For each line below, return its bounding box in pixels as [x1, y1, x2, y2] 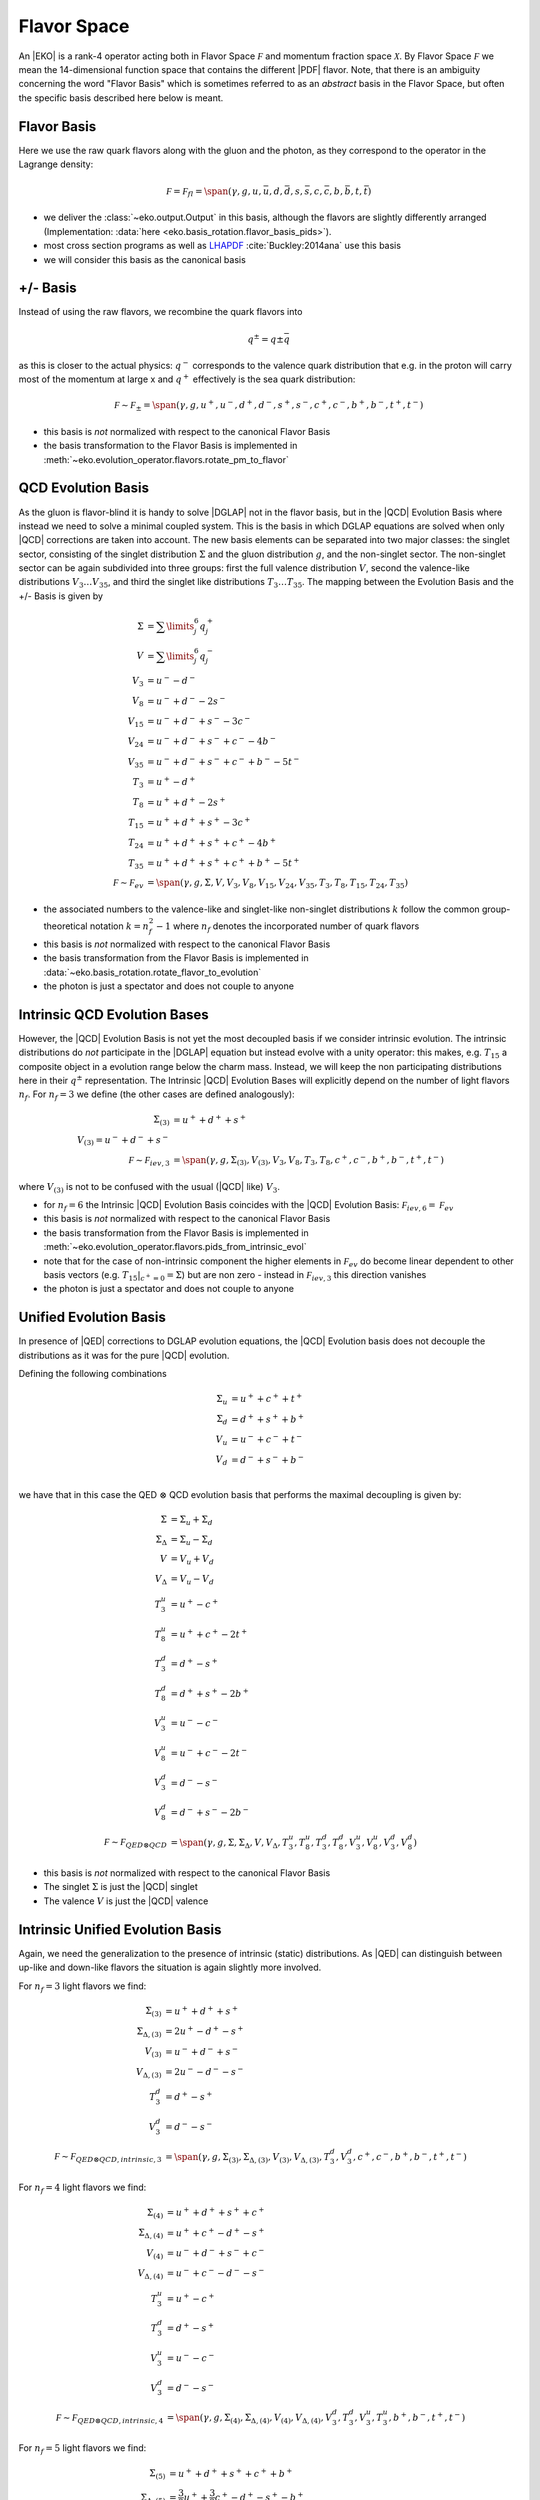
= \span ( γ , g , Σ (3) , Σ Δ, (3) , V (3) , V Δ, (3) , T [165, 2151, 331, 2165]
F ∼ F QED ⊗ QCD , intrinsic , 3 [53, 2151, 162, 2165]
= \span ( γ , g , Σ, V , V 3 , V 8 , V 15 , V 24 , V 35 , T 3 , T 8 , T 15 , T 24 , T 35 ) [146, 877, 409, 891]
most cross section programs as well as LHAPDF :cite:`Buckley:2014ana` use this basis [43, 240, 402, 252]
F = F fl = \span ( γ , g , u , [166, 185, 262, 199]
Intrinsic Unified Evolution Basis [18, 1921, 222, 1938]
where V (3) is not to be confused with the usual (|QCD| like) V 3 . [18, 1180, 280, 1195]
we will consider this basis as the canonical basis [43, 253, 247, 265]
